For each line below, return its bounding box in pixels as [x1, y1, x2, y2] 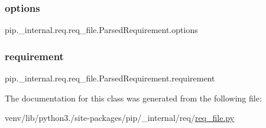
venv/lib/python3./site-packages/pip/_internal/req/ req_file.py [5, 111, 235, 124]
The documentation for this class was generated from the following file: [5, 91, 262, 104]
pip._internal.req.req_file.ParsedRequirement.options [5, 24, 198, 36]
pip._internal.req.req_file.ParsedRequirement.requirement [5, 72, 215, 84]
